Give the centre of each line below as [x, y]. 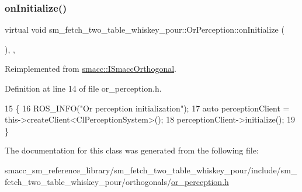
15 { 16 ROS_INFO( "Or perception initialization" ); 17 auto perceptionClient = [147, 108]
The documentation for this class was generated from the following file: [132, 150]
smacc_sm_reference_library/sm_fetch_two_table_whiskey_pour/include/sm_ [151, 170]
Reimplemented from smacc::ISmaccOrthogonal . [91, 69]
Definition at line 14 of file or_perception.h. [83, 88]
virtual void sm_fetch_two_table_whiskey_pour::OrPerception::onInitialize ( [145, 29]
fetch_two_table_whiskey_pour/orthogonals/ [88, 181]
